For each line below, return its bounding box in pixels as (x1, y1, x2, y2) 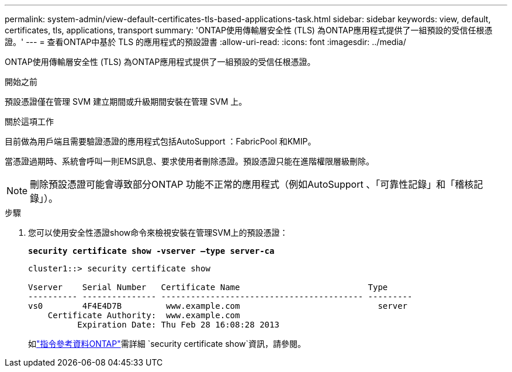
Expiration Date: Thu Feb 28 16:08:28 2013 (77, 320, 279, 329)
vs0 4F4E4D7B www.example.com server (28, 301, 408, 311)
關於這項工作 (5, 116, 54, 126)
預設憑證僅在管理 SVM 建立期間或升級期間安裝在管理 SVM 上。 (5, 97, 247, 106)
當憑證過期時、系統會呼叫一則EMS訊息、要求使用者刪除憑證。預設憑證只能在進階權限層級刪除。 (5, 156, 375, 166)
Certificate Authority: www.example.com (47, 311, 240, 320)
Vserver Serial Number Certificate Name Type (28, 283, 388, 292)
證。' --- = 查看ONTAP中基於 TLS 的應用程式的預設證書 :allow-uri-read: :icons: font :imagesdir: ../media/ (5, 37, 406, 47)
